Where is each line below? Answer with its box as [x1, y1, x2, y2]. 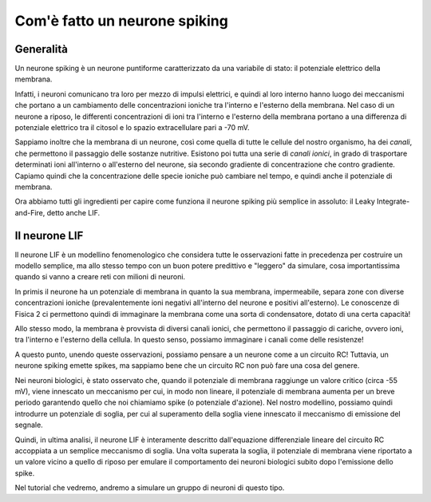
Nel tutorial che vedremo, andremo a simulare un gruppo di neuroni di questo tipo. [14, 483, 285, 492]
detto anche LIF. [46, 208, 101, 217]
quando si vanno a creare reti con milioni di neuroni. [14, 272, 186, 282]
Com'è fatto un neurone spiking [14, 12, 229, 30]
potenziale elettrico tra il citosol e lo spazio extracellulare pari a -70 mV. [14, 123, 250, 132]
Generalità [14, 42, 68, 56]
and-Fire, [14, 208, 45, 217]
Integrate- [376, 196, 410, 207]
